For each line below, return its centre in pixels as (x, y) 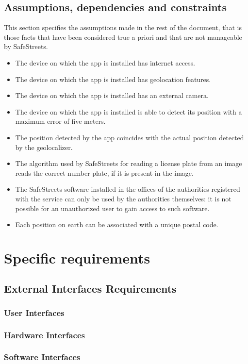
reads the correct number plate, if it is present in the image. (104, 173)
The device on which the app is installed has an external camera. (112, 95)
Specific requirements (77, 257)
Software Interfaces (42, 357)
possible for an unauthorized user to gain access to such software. (112, 208)
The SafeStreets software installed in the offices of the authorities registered (128, 189)
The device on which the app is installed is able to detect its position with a (129, 111)
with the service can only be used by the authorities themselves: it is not (123, 198)
